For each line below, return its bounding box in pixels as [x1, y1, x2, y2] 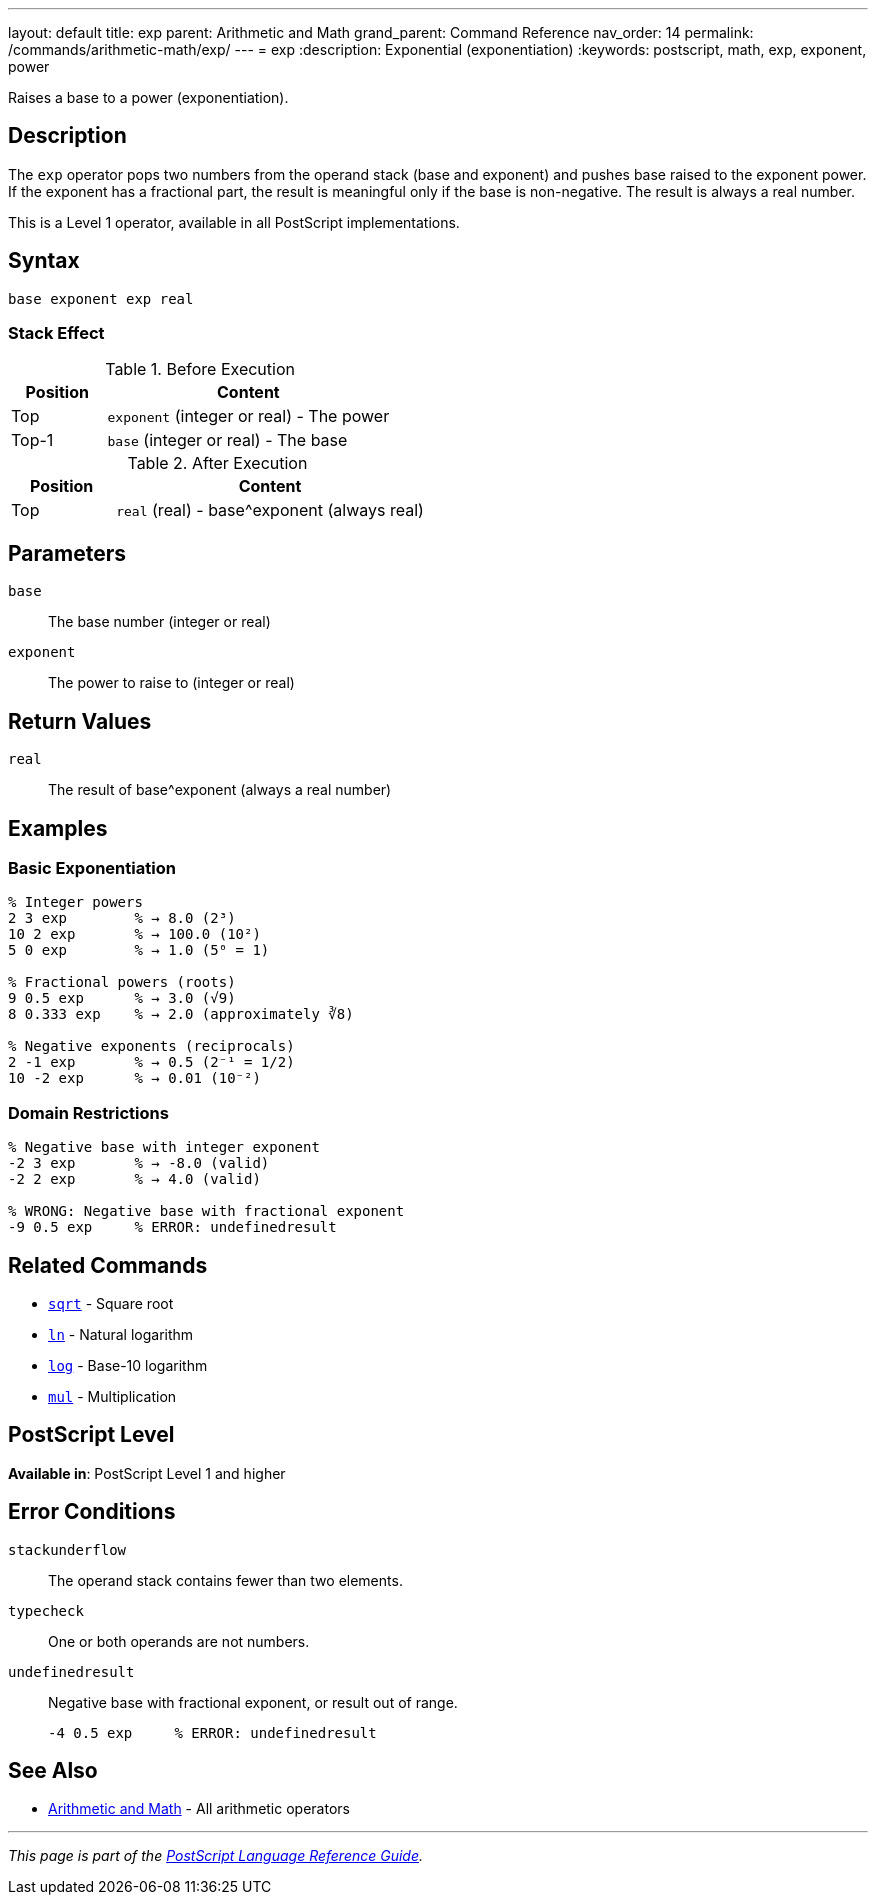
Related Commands [8, 1252, 208, 1278]
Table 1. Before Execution [105, 359, 295, 380]
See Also [8, 1758, 98, 1784]
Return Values [8, 708, 152, 734]
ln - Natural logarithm [48, 1325, 194, 1343]
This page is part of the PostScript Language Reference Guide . [8, 1847, 424, 1865]
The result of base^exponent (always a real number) [48, 781, 392, 799]
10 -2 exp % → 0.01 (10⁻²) [8, 1070, 261, 1087]
